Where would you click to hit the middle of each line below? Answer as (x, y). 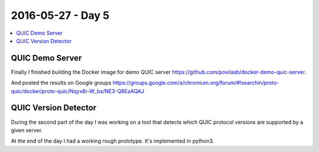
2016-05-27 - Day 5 (60, 15)
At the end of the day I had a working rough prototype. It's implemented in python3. (113, 141)
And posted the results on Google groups (61, 83)
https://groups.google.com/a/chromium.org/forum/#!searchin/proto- (196, 83)
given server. (27, 130)
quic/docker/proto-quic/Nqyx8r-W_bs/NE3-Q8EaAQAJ (78, 91)
